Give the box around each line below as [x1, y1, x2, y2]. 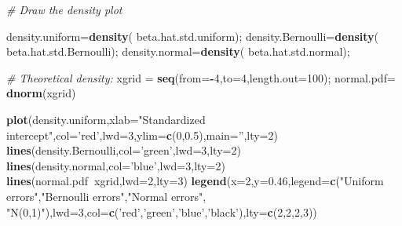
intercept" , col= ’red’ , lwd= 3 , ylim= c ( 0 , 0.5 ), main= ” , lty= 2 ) [6, 126, 278, 143]
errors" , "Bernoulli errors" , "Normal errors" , [6, 188, 206, 204]
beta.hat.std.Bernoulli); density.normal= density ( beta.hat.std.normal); [6, 43, 350, 60]
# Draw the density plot [6, 2, 122, 17]
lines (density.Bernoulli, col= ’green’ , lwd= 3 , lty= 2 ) [6, 142, 241, 159]
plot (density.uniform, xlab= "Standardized [6, 111, 206, 127]
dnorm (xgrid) [6, 85, 76, 101]
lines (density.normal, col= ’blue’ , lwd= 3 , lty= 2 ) [6, 157, 225, 173]
